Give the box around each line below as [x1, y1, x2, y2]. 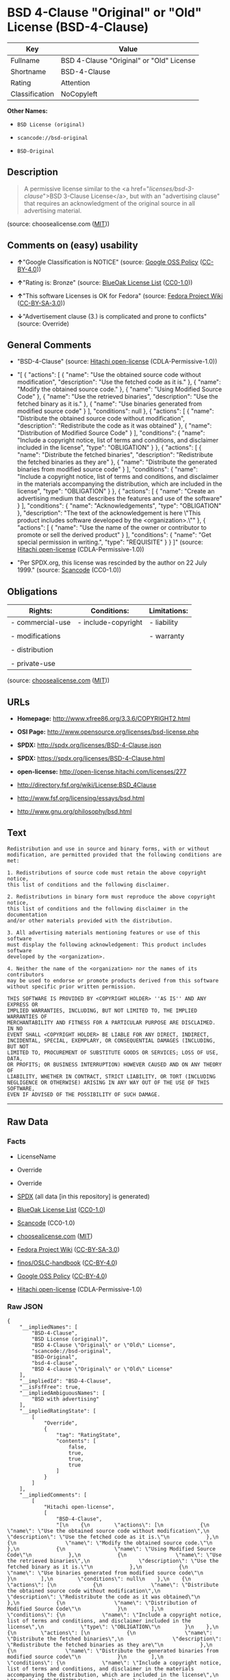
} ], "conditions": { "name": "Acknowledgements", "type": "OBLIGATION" [16, 502, 222, 510]
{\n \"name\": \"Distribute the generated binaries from [7, 1647, 219, 1654]
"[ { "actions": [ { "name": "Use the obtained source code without [16, 371, 201, 379]
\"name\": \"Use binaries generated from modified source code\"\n [7, 1569, 204, 1577]
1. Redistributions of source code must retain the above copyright [7, 869, 207, 876]
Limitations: [149, 606, 188, 616]
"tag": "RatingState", [55, 1431, 121, 1438]
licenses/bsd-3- [149, 184, 194, 193]
